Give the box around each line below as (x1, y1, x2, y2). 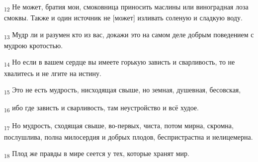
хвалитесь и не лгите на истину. (4, 68, 101, 78)
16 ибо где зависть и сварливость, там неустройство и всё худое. (4, 102, 199, 114)
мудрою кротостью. (4, 40, 63, 50)
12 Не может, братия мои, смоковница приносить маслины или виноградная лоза (4, 1, 249, 13)
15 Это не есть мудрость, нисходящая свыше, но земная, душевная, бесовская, (4, 84, 241, 96)
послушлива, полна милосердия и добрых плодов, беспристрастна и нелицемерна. (4, 131, 253, 142)
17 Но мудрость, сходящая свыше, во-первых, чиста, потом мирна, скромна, (4, 120, 234, 132)
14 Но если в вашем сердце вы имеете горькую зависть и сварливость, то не (4, 57, 235, 69)
